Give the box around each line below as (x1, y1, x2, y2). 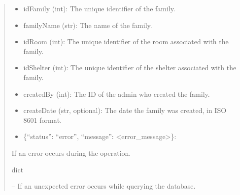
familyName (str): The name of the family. (23, 20, 152, 30)
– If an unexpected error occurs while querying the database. (11, 181, 196, 191)
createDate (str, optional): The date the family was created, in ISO (23, 105, 227, 115)
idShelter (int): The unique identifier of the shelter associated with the (23, 62, 237, 73)
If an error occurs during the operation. (11, 147, 131, 158)
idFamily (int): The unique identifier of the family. (23, 3, 175, 13)
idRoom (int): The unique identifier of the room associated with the (23, 36, 229, 47)
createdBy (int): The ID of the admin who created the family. (23, 88, 210, 99)
